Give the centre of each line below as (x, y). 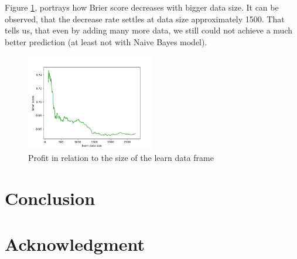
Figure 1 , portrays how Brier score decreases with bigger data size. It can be (142, 7)
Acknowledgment (75, 244)
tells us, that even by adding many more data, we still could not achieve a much (149, 30)
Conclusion (50, 198)
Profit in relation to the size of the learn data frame (121, 157)
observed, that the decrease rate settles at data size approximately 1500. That (145, 18)
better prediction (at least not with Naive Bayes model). (106, 41)
